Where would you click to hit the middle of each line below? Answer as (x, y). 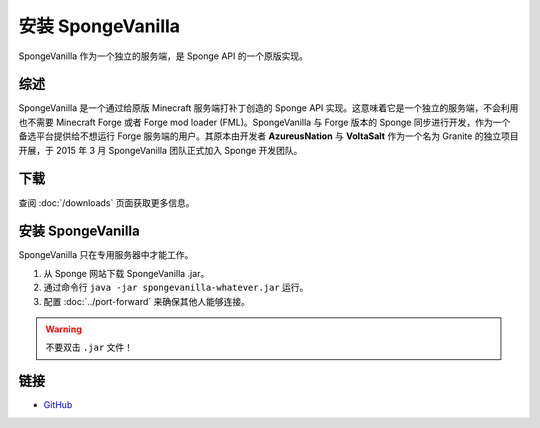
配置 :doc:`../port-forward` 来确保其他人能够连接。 (146, 301)
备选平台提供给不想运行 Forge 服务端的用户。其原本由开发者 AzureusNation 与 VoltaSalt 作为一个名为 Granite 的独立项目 (268, 136)
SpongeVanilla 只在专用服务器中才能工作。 (106, 255)
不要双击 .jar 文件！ (89, 347)
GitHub (58, 405)
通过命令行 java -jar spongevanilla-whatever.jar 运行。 (176, 287)
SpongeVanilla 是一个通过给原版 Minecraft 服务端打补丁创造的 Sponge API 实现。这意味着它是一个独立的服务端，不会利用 (268, 108)
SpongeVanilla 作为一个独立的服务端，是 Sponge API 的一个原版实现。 (163, 56)
